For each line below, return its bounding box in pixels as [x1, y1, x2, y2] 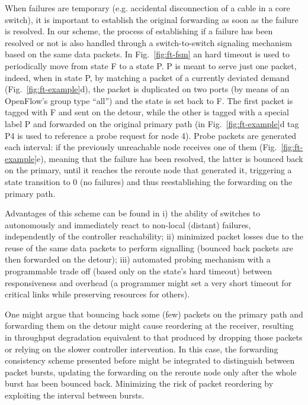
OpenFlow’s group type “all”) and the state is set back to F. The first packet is [5, 94, 293, 106]
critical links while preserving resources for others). [5, 288, 190, 300]
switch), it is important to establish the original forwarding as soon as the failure [5, 13, 299, 25]
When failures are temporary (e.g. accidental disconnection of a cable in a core [5, 2, 290, 14]
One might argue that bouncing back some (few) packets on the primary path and [5, 307, 303, 320]
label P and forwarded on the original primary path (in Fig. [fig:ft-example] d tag [5, 117, 299, 129]
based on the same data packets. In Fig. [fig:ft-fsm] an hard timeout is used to [5, 48, 290, 60]
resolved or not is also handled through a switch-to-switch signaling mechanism [5, 36, 292, 48]
